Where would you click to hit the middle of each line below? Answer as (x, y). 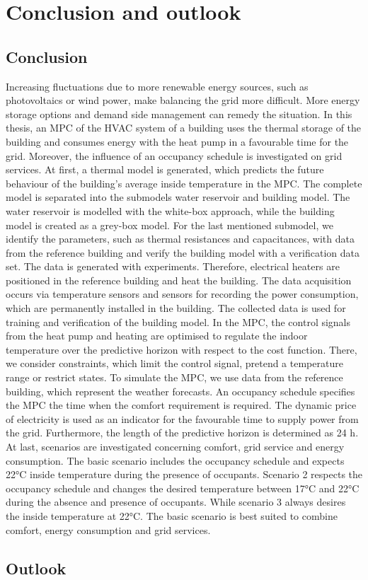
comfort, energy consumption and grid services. (108, 529)
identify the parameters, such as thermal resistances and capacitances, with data (180, 239)
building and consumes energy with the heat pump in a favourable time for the (177, 141)
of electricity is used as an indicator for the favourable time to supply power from (182, 418)
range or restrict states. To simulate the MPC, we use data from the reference (174, 377)
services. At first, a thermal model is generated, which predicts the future (165, 169)
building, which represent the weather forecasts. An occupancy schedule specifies (180, 391)
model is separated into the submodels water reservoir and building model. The (178, 197)
